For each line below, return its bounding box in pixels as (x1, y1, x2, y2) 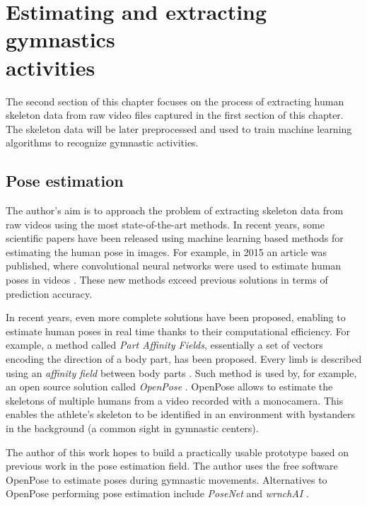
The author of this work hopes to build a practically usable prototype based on (6, 444, 349, 459)
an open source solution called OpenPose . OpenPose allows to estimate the (6, 379, 333, 394)
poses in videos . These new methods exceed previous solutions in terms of (6, 272, 328, 287)
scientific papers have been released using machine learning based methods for (6, 231, 344, 245)
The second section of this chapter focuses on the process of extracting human (6, 93, 344, 108)
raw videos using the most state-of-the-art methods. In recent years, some (6, 216, 325, 231)
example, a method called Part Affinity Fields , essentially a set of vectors (6, 337, 323, 352)
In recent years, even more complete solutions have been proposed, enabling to (6, 310, 346, 325)
